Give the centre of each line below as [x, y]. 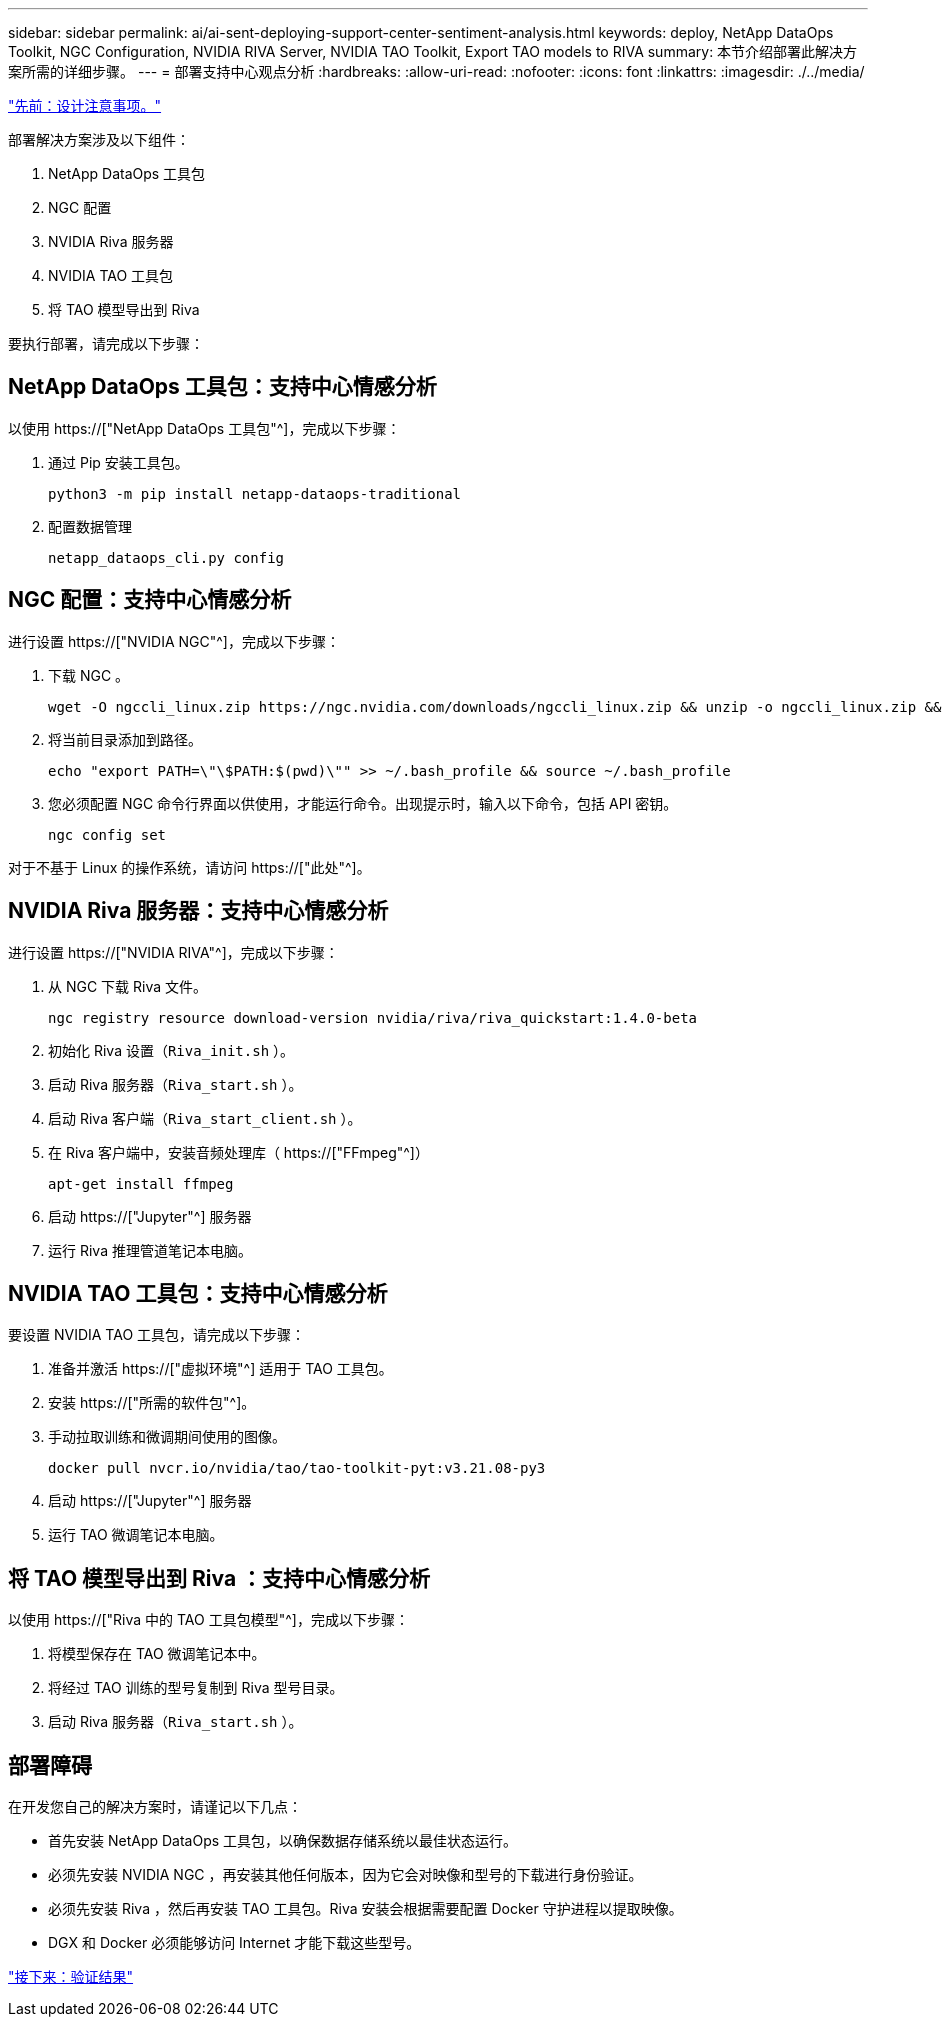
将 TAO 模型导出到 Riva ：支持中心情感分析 [219, 1578]
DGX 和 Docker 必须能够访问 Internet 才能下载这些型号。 [234, 1943]
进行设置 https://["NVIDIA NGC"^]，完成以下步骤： [174, 641]
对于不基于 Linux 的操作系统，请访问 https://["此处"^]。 [189, 867]
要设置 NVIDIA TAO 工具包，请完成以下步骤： [157, 1335]
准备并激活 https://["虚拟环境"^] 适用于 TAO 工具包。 [220, 1369]
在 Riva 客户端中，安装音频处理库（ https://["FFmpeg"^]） [238, 1152]
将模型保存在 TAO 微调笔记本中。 [157, 1654]
